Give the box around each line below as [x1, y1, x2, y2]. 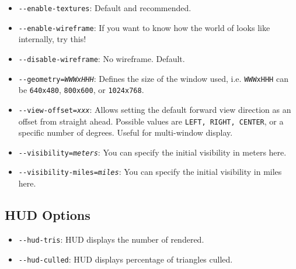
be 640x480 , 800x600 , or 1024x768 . [18, 84, 144, 96]
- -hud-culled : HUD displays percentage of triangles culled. [18, 253, 233, 265]
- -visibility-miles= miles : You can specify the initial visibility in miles [18, 165, 282, 178]
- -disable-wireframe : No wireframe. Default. [18, 52, 185, 64]
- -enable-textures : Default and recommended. [18, 2, 191, 13]
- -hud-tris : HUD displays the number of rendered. [18, 233, 204, 245]
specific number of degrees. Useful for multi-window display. [18, 126, 233, 139]
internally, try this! [18, 33, 86, 45]
